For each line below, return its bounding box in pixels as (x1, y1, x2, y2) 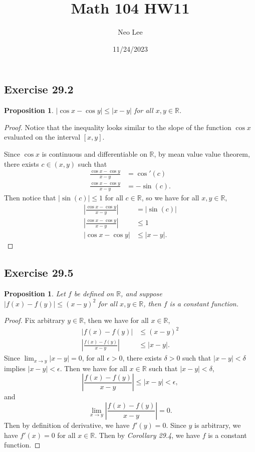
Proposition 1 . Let (4, 288, 66, 298)
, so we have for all (141, 192, 199, 203)
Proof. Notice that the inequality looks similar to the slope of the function (4, 122, 231, 132)
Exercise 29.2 (4, 81, 74, 97)
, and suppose (121, 288, 162, 298)
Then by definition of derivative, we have (4, 419, 130, 430)
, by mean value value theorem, (154, 148, 250, 159)
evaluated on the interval (4, 132, 81, 142)
